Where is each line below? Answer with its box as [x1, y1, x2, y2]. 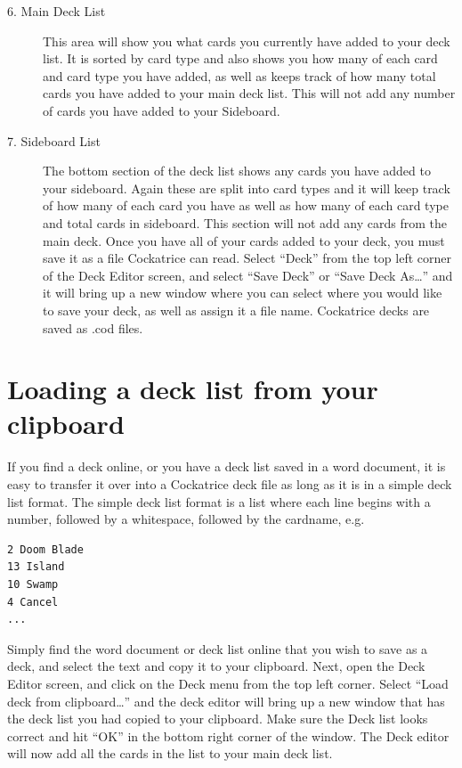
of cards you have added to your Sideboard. [43, 101, 280, 119]
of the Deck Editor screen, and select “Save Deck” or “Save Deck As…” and [43, 266, 453, 284]
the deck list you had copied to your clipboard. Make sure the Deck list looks [7, 709, 428, 728]
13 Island [7, 560, 65, 574]
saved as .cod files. [43, 318, 143, 337]
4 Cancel [7, 595, 59, 609]
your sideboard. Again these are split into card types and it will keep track [43, 178, 450, 197]
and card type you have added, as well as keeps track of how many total [43, 66, 436, 85]
